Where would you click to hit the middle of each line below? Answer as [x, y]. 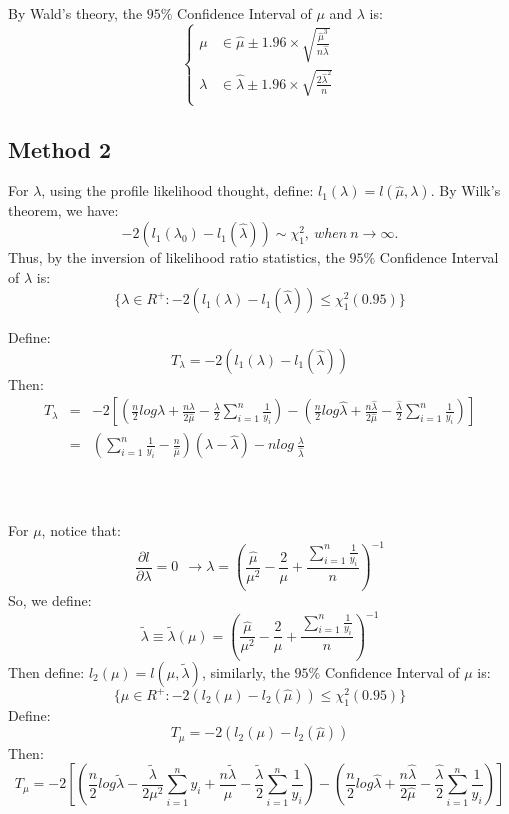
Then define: [46, 671]
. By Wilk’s [465, 190]
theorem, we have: [63, 210]
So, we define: [50, 599]
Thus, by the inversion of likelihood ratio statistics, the [176, 257]
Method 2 [60, 148]
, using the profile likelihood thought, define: [177, 190]
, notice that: [81, 530]
